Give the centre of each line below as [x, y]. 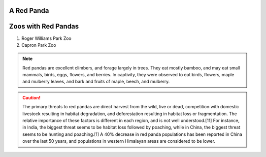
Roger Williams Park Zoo [46, 38]
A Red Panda [29, 11]
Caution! [32, 97]
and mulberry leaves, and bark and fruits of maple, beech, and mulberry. [96, 82]
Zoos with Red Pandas [44, 26]
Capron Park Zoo [39, 45]
